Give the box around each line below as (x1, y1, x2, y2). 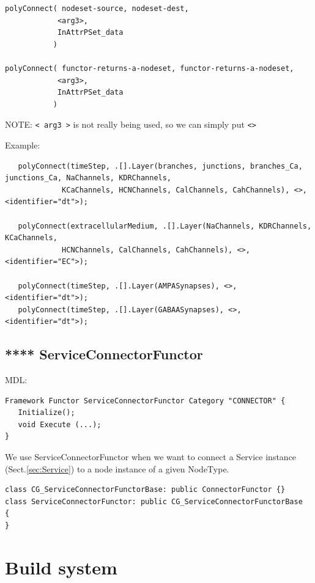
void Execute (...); (18, 420, 102, 429)
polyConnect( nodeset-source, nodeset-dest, (5, 4, 189, 13)
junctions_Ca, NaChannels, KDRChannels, (5, 174, 172, 183)
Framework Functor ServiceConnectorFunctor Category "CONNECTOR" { (5, 396, 286, 405)
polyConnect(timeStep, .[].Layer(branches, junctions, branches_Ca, (18, 161, 303, 170)
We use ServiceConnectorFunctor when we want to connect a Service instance (5, 450, 297, 463)
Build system (5, 554, 117, 579)
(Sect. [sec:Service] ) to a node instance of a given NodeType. (5, 462, 229, 475)
